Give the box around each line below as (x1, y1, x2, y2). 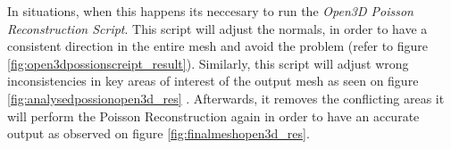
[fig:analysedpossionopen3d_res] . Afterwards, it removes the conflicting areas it (7, 88, 445, 107)
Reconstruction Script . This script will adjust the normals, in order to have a (7, 19, 428, 37)
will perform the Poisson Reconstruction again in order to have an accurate (7, 106, 420, 125)
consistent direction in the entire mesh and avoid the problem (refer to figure (7, 37, 429, 55)
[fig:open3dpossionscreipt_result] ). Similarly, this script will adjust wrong (7, 54, 409, 72)
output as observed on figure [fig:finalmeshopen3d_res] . (7, 124, 310, 143)
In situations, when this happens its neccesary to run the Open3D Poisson (7, 2, 413, 20)
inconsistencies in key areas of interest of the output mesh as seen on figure (7, 71, 419, 90)
